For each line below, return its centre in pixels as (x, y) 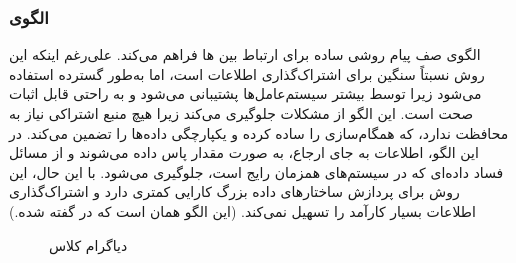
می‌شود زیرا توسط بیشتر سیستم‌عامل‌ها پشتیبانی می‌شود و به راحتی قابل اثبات (245, 93)
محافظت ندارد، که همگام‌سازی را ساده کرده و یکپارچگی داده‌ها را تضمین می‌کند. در (259, 132)
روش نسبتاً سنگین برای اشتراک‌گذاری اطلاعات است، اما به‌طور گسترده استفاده (247, 73)
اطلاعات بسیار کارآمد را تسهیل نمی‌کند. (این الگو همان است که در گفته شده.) (242, 210)
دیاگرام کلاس (88, 244)
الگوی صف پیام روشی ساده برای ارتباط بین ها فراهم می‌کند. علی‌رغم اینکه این (245, 54)
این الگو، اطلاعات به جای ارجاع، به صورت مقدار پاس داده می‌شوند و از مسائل (244, 152)
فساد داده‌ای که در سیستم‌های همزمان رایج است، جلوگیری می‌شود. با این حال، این (256, 171)
